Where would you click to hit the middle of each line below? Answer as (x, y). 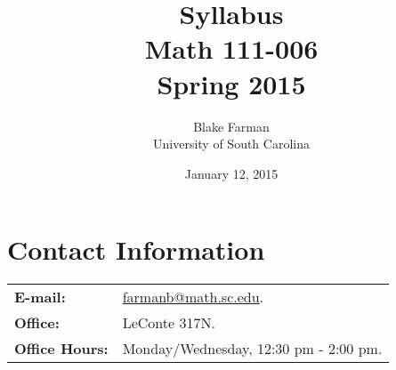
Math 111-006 (231, 48)
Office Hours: (61, 349)
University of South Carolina (231, 144)
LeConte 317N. (169, 323)
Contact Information (136, 249)
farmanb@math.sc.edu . (193, 297)
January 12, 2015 (231, 173)
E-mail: (40, 297)
